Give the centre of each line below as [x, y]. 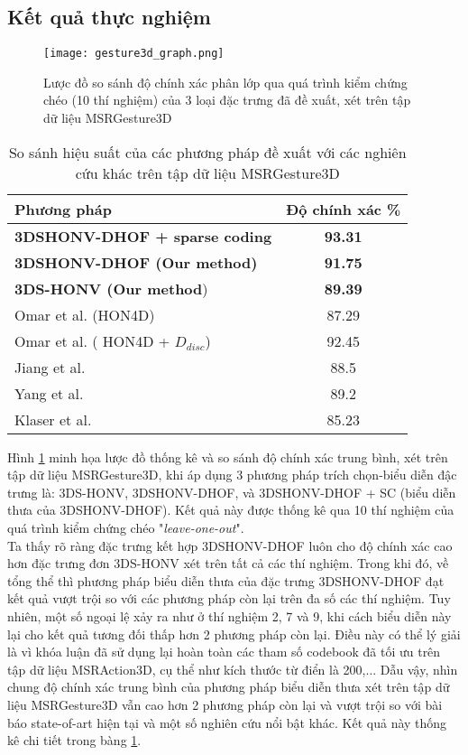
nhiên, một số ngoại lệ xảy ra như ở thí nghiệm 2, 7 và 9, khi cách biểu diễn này [229, 615]
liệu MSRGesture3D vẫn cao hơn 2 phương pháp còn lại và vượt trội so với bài [225, 704]
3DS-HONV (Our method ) [111, 288]
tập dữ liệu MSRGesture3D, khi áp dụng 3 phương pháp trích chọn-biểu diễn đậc [232, 475]
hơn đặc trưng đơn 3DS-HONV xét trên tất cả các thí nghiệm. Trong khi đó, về [228, 563]
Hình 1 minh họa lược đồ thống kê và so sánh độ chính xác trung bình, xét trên [228, 457]
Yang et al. [49, 393]
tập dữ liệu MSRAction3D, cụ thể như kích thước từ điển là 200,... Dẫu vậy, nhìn [233, 669]
